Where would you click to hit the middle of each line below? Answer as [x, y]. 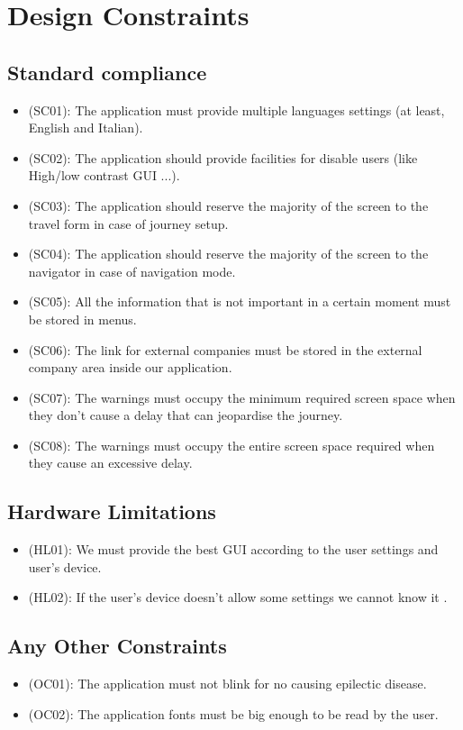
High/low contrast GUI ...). [104, 175]
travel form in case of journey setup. [128, 223]
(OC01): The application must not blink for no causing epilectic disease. [227, 684]
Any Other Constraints [117, 646]
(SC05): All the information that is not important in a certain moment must [240, 301]
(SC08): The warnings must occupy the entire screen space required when [231, 445]
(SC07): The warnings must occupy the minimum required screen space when [242, 397]
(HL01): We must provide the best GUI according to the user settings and [233, 549]
